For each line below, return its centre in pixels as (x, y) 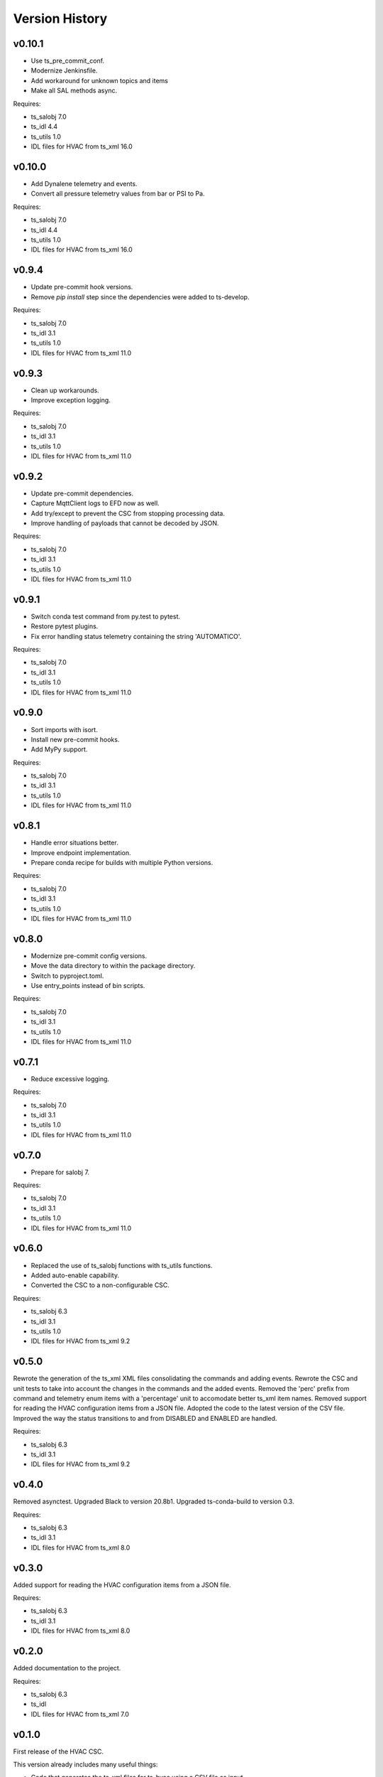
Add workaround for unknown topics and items (99, 80)
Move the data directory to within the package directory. (113, 966)
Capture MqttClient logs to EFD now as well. (95, 503)
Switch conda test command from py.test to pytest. (106, 616)
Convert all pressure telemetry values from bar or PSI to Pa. (118, 194)
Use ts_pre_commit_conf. (68, 61)
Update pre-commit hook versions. (82, 287)
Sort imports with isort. (65, 729)
